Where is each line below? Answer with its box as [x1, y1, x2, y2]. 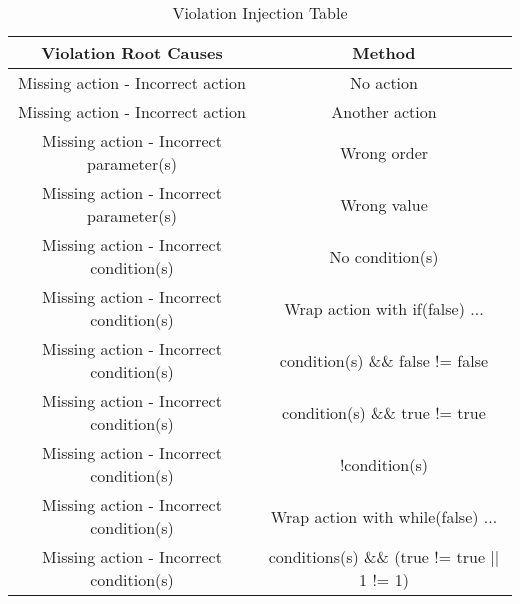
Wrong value [340, 192, 428, 216]
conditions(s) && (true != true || [268, 545, 500, 568]
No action [349, 71, 418, 94]
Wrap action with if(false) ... [284, 296, 484, 320]
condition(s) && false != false [279, 348, 489, 372]
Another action [331, 100, 437, 123]
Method [352, 41, 416, 64]
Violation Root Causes [41, 41, 223, 64]
